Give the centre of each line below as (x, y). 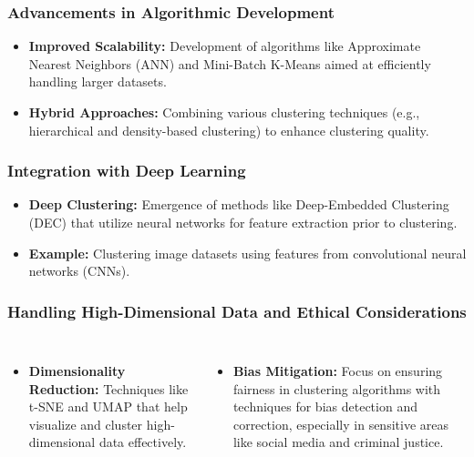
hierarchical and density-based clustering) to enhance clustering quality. (229, 130)
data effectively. (143, 442)
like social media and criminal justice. (338, 442)
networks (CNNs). (79, 271)
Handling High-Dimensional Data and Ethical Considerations (237, 311)
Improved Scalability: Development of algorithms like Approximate (225, 46)
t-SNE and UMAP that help (108, 406)
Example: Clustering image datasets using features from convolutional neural (247, 253)
